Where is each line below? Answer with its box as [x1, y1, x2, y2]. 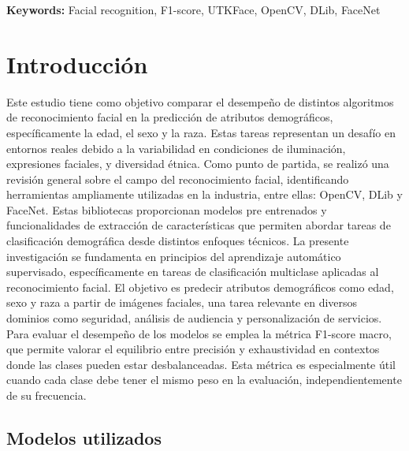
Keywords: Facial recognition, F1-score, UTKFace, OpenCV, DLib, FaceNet [6, 2, 381, 17]
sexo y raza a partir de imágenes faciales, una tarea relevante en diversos [6, 294, 358, 311]
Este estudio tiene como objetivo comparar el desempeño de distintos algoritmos [6, 93, 394, 110]
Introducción [6, 47, 148, 80]
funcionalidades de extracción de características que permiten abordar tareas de [6, 217, 391, 233]
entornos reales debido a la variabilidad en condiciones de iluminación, [6, 140, 346, 156]
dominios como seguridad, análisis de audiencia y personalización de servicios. [6, 310, 382, 326]
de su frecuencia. [6, 387, 87, 403]
